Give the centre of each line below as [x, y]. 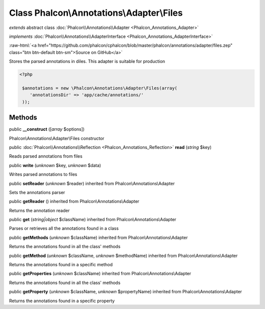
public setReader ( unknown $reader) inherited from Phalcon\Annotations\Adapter [92, 183]
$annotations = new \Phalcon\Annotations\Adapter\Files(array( [100, 88]
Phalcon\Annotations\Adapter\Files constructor [57, 138]
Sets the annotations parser [37, 192]
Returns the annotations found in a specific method [61, 265]
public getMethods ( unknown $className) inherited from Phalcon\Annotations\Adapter [98, 237]
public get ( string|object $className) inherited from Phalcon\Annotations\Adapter [93, 220]
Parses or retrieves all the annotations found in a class [64, 228]
